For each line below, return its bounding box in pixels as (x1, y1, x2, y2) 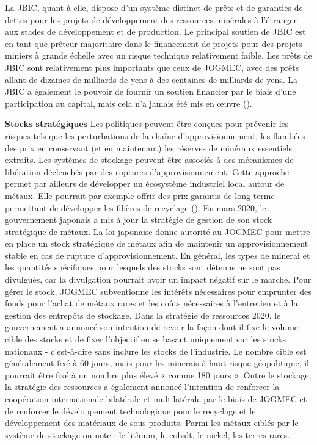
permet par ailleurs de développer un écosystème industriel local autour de (5, 177, 285, 190)
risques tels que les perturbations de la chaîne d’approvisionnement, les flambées (5, 129, 305, 142)
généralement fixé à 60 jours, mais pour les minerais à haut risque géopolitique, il (5, 356, 309, 369)
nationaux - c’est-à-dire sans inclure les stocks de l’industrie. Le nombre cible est (5, 344, 307, 357)
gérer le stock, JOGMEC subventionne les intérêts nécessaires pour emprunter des (5, 284, 312, 297)
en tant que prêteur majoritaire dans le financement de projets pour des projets (5, 37, 302, 49)
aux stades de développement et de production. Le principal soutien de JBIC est (5, 25, 306, 38)
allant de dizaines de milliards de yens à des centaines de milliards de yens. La (5, 73, 298, 85)
